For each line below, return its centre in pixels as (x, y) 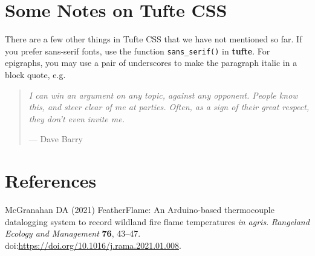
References (51, 181)
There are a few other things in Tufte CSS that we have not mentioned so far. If (154, 39)
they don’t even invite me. (76, 118)
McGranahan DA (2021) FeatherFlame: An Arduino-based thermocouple (140, 210)
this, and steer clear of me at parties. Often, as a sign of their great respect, (169, 107)
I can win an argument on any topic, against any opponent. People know (163, 95)
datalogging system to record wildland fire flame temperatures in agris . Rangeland (157, 221)
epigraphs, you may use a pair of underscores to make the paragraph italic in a (151, 63)
